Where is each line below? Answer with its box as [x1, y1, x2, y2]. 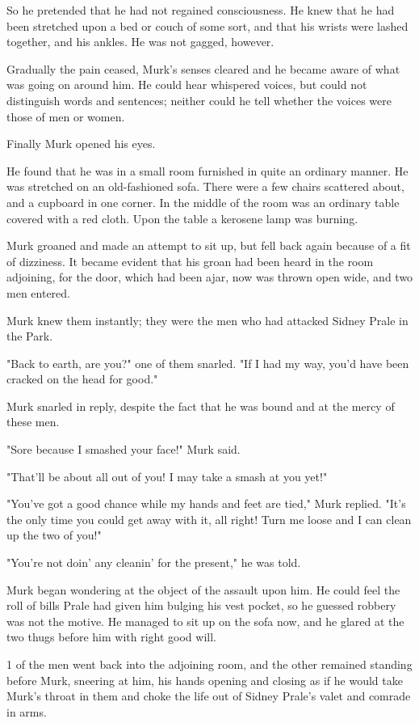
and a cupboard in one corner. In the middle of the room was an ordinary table [6, 193, 400, 210]
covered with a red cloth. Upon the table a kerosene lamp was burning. [6, 209, 358, 226]
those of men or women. [6, 108, 125, 125]
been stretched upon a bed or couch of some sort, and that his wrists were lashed [6, 17, 409, 34]
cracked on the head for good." [6, 370, 158, 387]
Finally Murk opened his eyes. [6, 135, 156, 152]
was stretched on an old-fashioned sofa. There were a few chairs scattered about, [6, 178, 404, 195]
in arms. [6, 703, 47, 720]
